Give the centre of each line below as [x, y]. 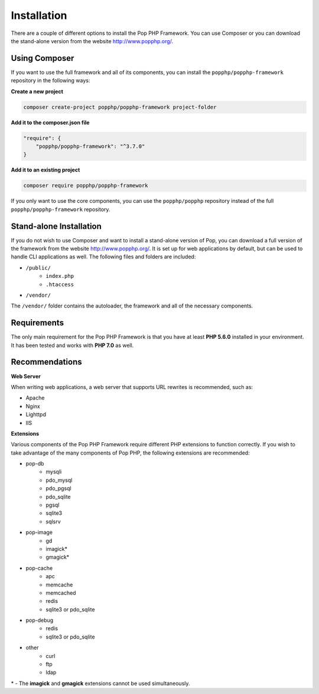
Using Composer [43, 58]
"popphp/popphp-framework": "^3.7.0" [90, 146]
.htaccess [60, 284]
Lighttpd [36, 414]
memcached [61, 593]
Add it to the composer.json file [50, 122]
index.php [60, 276]
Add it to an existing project [45, 170]
